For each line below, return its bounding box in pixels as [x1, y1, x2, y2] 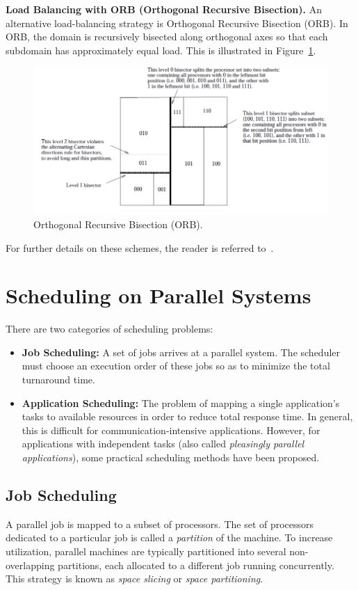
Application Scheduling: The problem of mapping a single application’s [22, 395, 340, 410]
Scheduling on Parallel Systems [6, 281, 311, 310]
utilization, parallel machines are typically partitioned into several [6, 544, 286, 559]
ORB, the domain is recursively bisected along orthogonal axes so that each [6, 29, 328, 44]
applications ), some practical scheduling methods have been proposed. [22, 450, 320, 465]
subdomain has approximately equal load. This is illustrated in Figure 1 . [6, 42, 316, 57]
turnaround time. [22, 372, 95, 387]
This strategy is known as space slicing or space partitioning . [6, 571, 263, 586]
